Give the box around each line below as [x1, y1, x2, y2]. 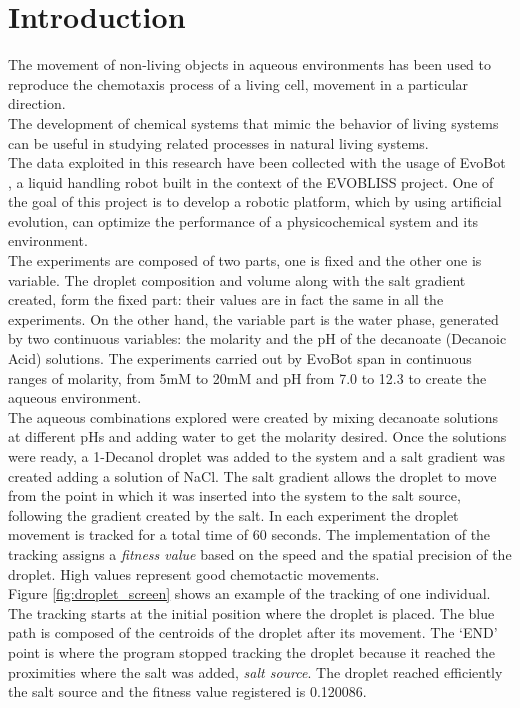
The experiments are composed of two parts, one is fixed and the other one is [8, 250, 482, 271]
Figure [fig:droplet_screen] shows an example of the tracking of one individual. [8, 583, 491, 604]
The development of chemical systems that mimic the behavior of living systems [8, 112, 499, 133]
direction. [8, 93, 66, 114]
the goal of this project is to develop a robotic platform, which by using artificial [8, 191, 502, 212]
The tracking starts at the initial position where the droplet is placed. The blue [8, 602, 495, 623]
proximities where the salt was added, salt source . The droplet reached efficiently [8, 661, 503, 682]
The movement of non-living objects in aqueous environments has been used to [8, 54, 492, 75]
